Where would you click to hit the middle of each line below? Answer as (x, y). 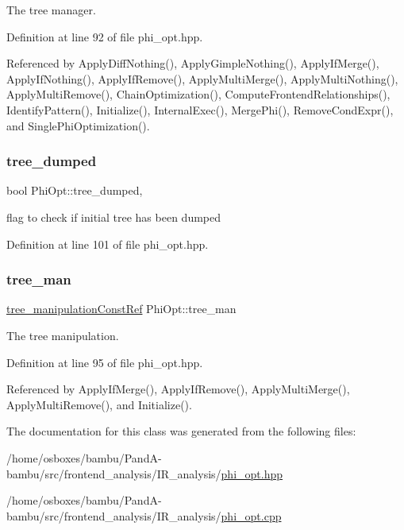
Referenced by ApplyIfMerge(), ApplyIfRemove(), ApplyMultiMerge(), (178, 389)
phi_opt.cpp (251, 515)
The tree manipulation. (63, 335)
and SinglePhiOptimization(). (78, 125)
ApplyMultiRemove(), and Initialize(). (99, 404)
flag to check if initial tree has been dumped (114, 217)
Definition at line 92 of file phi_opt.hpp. (105, 36)
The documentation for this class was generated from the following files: (181, 431)
